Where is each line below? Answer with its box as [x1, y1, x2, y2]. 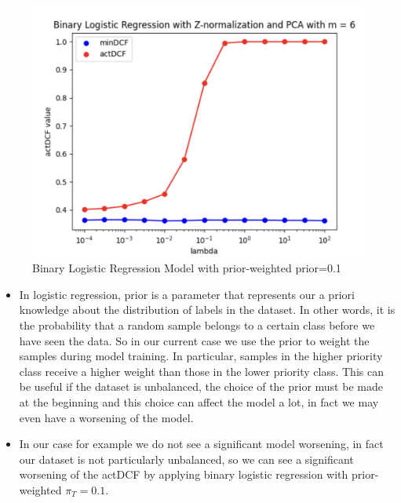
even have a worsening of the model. [19, 409, 194, 425]
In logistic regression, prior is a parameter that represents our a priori [19, 286, 355, 302]
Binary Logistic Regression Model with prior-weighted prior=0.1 [32, 260, 341, 276]
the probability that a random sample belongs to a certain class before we [19, 317, 375, 334]
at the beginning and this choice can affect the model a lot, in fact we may [19, 394, 379, 410]
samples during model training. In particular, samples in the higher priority [19, 348, 383, 364]
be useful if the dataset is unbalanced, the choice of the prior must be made [19, 378, 383, 395]
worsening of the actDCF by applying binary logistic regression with [19, 466, 348, 483]
